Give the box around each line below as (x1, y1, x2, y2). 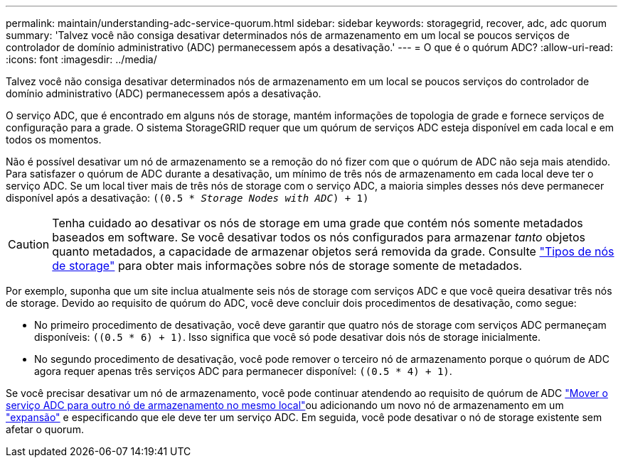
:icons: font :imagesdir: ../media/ (6, 53, 157, 65)
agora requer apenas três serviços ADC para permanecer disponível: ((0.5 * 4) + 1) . (34, 365, 452, 377)
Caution (8, 237, 50, 251)
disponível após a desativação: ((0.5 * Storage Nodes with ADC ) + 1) (6, 192, 369, 204)
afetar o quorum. (6, 423, 84, 435)
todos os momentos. (6, 134, 102, 146)
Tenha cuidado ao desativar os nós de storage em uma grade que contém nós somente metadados (52, 216, 583, 230)
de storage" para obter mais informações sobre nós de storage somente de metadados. (52, 258, 523, 273)
